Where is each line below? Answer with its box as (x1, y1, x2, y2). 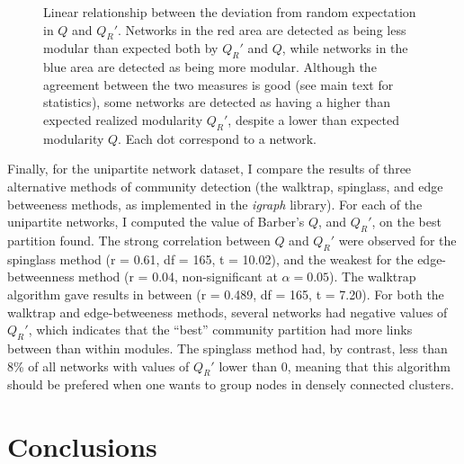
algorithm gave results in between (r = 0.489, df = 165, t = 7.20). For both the (7, 284, 444, 303)
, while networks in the (281, 39, 408, 58)
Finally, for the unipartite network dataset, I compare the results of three (7, 159, 412, 178)
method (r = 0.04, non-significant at (78, 267, 278, 286)
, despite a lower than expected (228, 110, 400, 129)
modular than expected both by (43, 39, 219, 58)
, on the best (371, 212, 442, 231)
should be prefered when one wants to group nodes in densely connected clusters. (7, 375, 454, 394)
